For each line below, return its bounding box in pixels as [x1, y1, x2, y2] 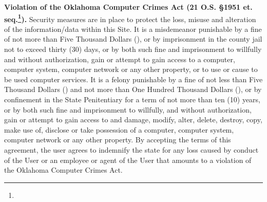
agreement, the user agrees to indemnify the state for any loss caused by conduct [4, 144, 259, 155]
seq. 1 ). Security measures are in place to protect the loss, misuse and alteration [4, 12, 256, 24]
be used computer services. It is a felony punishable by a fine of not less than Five [4, 74, 263, 84]
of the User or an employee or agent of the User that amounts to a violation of [4, 154, 252, 165]
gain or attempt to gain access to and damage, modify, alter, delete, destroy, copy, [4, 114, 262, 125]
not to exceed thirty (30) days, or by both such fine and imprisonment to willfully [4, 44, 262, 54]
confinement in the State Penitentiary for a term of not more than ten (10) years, [4, 94, 261, 104]
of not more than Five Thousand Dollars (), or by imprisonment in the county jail [4, 33, 262, 44]
